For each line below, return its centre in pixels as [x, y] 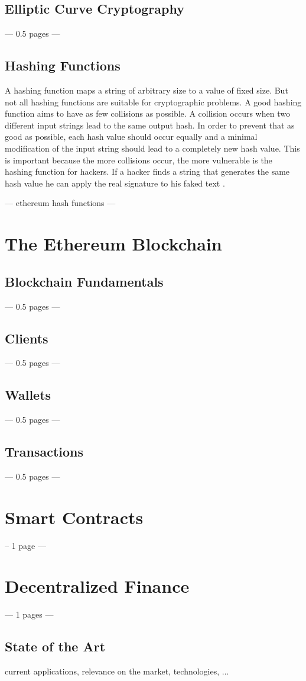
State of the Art [55, 646]
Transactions [44, 452]
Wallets [28, 395]
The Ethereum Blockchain [113, 244]
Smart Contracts [74, 517]
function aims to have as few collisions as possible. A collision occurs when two [147, 113]
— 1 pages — [29, 614]
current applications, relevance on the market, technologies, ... [117, 671]
